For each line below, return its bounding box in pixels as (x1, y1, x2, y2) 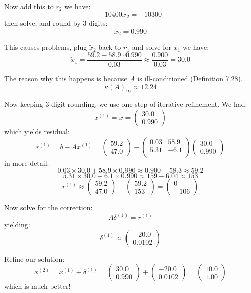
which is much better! (4, 281, 71, 291)
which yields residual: (4, 126, 70, 136)
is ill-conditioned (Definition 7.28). (137, 73, 243, 83)
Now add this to (4, 1, 54, 11)
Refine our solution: (4, 253, 65, 264)
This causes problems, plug (4, 42, 87, 52)
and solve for (132, 42, 171, 52)
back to (98, 42, 121, 52)
